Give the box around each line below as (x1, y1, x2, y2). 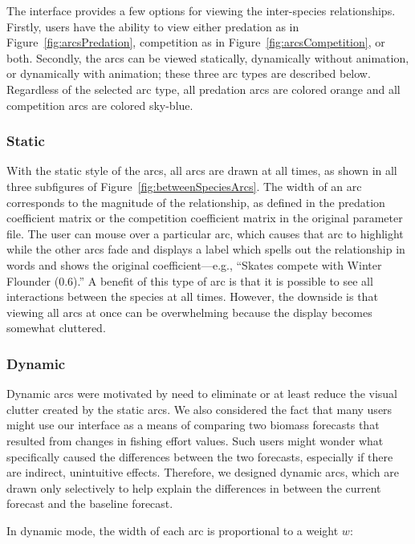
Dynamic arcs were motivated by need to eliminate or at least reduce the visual (6, 385, 398, 402)
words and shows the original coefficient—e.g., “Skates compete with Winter (6, 256, 382, 273)
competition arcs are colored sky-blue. (6, 96, 193, 113)
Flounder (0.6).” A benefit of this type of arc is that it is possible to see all (6, 272, 373, 289)
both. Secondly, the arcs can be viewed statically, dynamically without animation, (6, 49, 409, 66)
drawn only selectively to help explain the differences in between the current (6, 479, 381, 496)
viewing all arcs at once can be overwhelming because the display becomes (6, 303, 372, 320)
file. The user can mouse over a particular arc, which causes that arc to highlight (6, 225, 404, 242)
